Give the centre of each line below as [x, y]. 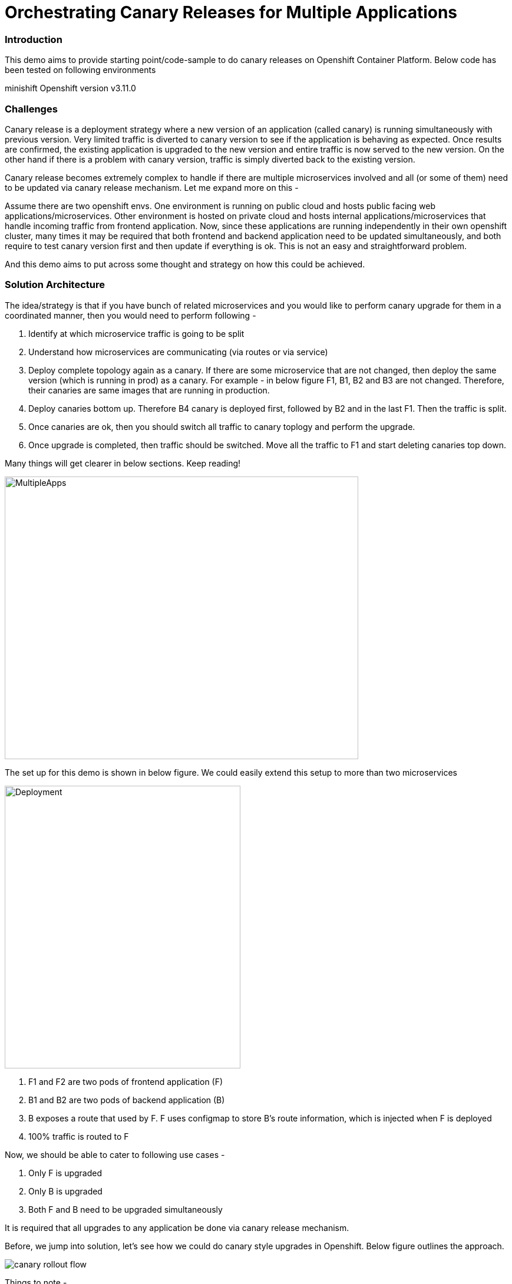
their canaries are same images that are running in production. [149, 390]
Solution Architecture [55, 285]
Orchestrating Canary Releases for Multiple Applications [231, 12]
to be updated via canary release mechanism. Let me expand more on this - [152, 187]
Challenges [31, 109]
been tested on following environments [80, 70]
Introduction [34, 39]
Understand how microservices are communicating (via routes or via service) [178, 352]
